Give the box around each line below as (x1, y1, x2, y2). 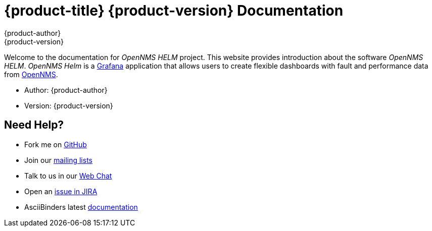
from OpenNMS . (4, 70, 58, 79)
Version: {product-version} (24, 101, 113, 110)
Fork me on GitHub (24, 140, 87, 149)
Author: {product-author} (24, 85, 108, 94)
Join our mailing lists (24, 155, 92, 164)
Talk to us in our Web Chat (24, 171, 112, 180)
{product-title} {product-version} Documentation (4, 2, 344, 19)
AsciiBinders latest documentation (24, 202, 138, 211)
